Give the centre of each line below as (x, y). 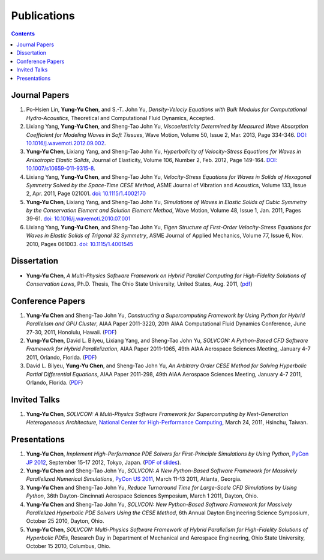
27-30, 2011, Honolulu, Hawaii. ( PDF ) (71, 332)
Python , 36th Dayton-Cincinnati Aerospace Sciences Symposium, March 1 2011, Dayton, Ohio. (142, 496)
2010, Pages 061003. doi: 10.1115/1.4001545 (80, 244)
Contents (23, 34)
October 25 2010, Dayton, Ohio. (65, 521)
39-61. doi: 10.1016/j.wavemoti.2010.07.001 (78, 218)
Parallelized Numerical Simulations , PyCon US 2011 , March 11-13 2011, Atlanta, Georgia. (134, 479)
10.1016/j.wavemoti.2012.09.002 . (66, 143)
